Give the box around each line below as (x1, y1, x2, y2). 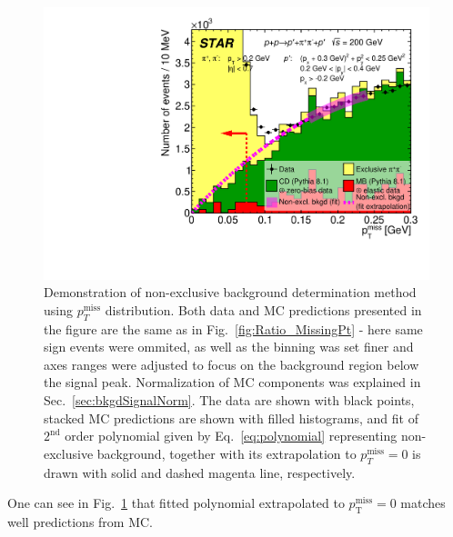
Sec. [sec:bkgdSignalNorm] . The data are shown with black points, (44, 391, 415, 410)
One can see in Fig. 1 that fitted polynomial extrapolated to (7, 493, 345, 512)
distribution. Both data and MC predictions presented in (105, 300, 422, 319)
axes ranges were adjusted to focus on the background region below (44, 354, 419, 373)
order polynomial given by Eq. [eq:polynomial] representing (65, 426, 398, 445)
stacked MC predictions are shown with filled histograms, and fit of (44, 408, 418, 427)
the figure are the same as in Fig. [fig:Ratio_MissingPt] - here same (44, 319, 423, 338)
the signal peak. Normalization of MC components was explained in (44, 373, 421, 392)
